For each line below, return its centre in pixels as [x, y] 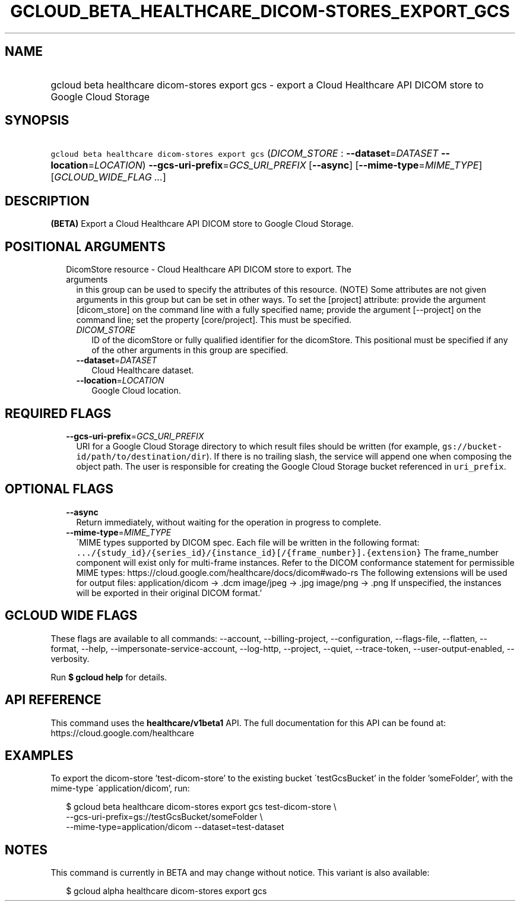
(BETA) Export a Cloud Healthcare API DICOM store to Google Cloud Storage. [202, 224]
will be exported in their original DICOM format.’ [169, 593]
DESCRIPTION [47, 201]
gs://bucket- [473, 446]
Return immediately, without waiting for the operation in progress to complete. [229, 522]
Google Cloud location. [136, 391]
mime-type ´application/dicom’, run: [120, 788]
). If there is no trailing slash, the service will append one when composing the [359, 456]
